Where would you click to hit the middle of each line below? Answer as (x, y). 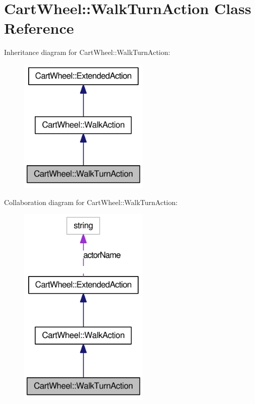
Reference (39, 28)
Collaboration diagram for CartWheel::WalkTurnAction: (91, 202)
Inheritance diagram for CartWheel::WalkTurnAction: (87, 52)
